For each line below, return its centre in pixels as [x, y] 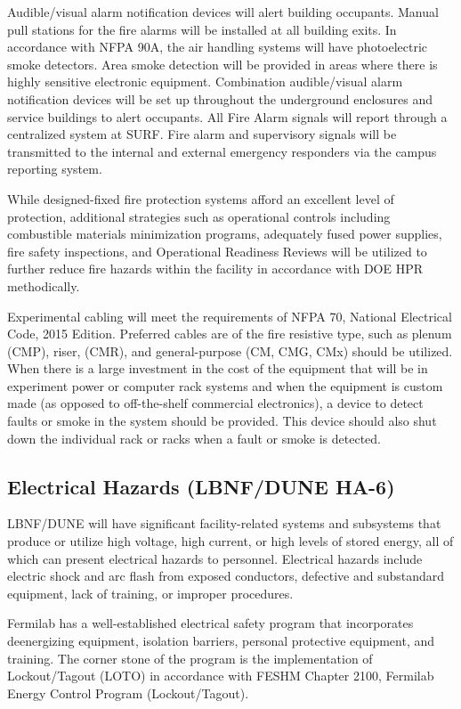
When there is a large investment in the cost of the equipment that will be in [218, 368]
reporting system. [55, 169]
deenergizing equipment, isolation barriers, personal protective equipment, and [221, 641]
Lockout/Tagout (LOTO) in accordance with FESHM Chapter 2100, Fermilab [221, 676]
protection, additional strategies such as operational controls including [199, 216]
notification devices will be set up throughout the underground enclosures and [220, 98]
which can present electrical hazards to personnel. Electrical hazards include [215, 558]
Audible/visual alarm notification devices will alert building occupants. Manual [223, 12]
